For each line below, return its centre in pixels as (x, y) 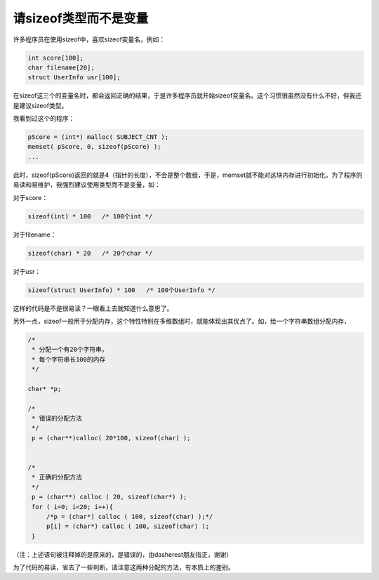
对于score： (31, 197)
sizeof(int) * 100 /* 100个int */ (90, 216)
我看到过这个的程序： (44, 119)
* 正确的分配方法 (57, 477)
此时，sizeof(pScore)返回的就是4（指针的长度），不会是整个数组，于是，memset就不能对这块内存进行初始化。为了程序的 (188, 175)
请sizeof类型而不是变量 (81, 18)
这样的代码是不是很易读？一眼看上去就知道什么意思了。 (93, 308)
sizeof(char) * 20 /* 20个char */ (90, 253)
